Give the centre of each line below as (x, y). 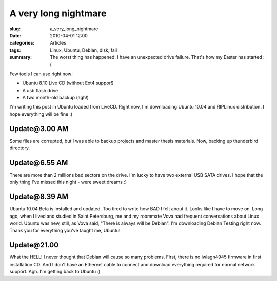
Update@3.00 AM (39, 129)
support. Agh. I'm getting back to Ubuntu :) (55, 272)
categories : (22, 43)
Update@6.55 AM (39, 163)
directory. (20, 148)
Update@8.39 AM (39, 197)
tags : (15, 50)
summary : (21, 57)
